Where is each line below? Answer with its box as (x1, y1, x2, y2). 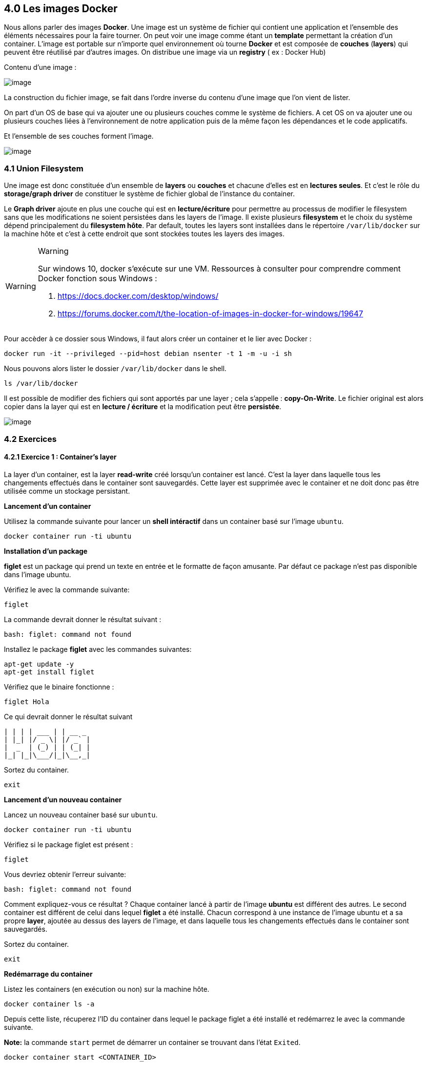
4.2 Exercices (4, 434, 57, 444)
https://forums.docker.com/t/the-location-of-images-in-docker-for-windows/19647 (57, 309, 364, 319)
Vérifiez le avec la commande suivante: (4, 585, 130, 594)
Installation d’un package (4, 546, 88, 555)
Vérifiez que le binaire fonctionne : (4, 682, 114, 691)
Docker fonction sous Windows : (38, 273, 157, 284)
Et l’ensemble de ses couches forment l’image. (4, 132, 154, 141)
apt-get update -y (4, 660, 74, 668)
